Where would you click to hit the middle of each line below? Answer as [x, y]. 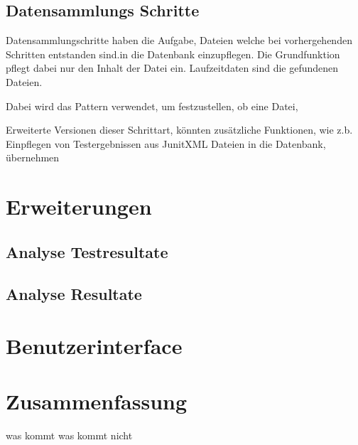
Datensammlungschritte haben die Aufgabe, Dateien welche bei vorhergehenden [179, 40]
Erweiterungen [79, 207]
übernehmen [33, 157]
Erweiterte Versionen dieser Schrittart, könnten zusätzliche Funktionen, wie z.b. [179, 130]
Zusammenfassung [97, 401]
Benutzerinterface [94, 346]
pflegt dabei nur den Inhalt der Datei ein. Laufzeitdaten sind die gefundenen [172, 68]
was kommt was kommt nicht [69, 435]
